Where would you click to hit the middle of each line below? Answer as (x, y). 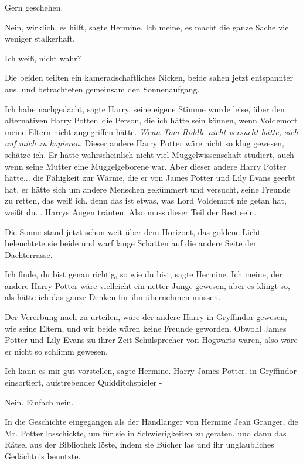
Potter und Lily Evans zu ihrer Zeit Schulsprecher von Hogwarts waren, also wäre (151, 340)
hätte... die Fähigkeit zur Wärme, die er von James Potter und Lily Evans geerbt (150, 178)
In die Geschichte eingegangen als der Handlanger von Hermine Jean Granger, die (151, 422)
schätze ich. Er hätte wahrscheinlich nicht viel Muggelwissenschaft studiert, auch (149, 154)
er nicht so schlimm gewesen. (56, 351)
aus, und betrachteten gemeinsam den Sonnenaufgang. (102, 89)
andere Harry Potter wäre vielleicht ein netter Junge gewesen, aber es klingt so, (147, 285)
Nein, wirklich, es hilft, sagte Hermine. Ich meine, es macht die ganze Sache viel (148, 27)
